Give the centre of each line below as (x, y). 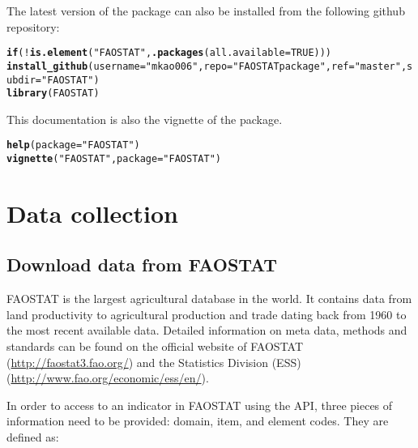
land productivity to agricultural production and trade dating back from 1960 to (207, 314)
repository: (33, 26)
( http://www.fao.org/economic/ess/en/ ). (108, 378)
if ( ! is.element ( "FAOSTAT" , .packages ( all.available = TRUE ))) (169, 53)
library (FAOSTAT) (53, 94)
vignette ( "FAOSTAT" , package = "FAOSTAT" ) (114, 159)
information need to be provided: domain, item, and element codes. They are (198, 421)
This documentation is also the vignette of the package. (145, 119)
